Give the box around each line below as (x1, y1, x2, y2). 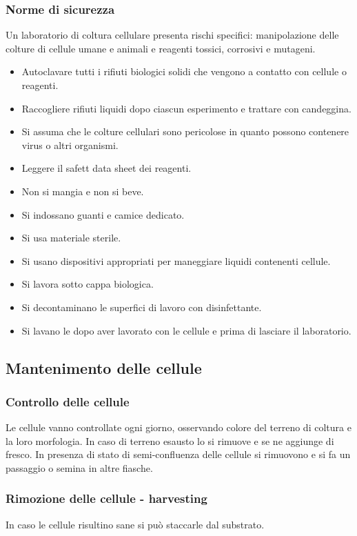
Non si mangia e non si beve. (21, 183, 144, 198)
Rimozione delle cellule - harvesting (6, 490, 207, 507)
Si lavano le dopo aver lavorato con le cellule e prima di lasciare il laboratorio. (21, 323, 351, 337)
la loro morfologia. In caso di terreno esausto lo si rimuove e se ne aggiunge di (6, 433, 334, 448)
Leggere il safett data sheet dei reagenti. (21, 161, 192, 175)
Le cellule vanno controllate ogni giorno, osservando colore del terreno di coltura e (6, 420, 351, 435)
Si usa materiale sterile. (21, 230, 121, 245)
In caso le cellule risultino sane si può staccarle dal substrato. (6, 517, 265, 531)
